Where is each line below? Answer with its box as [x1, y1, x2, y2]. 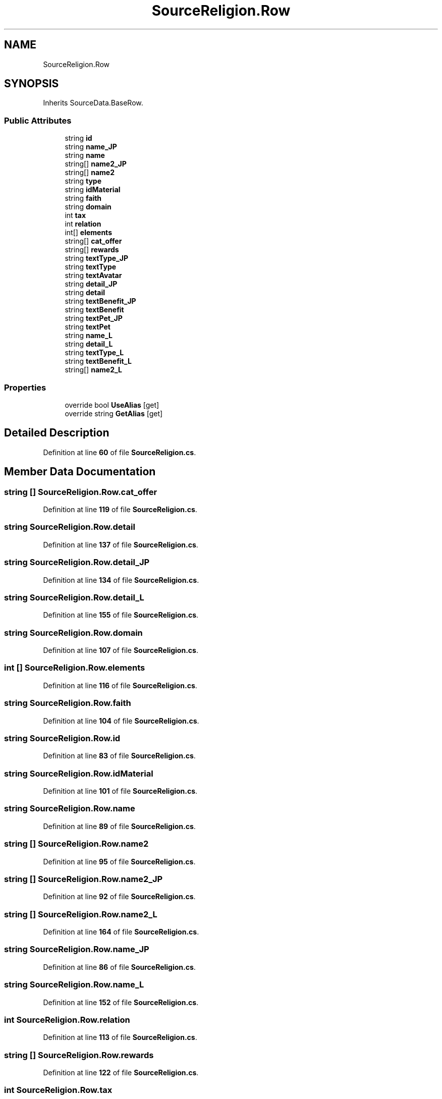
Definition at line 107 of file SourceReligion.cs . [43, 646, 198, 654]
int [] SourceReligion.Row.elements [4, 663, 145, 673]
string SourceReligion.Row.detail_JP [4, 557, 150, 568]
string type [65, 177, 101, 186]
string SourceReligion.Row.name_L [4, 979, 144, 990]
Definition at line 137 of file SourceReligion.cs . [43, 540, 198, 549]
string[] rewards [65, 245, 119, 254]
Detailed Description [4, 426, 109, 439]
